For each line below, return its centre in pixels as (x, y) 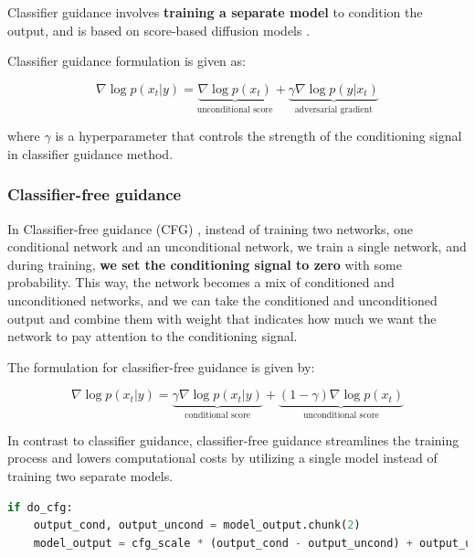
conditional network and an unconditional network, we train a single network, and (237, 246)
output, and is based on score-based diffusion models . (159, 30)
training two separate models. (90, 476)
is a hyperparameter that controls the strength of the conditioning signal (259, 136)
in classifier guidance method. (90, 153)
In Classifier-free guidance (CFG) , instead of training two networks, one (211, 228)
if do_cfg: (40, 507)
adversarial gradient (333, 109)
